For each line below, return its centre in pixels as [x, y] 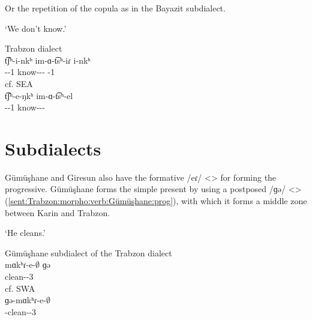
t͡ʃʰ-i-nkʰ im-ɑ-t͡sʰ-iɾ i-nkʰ [48, 60]
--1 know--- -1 [30, 72]
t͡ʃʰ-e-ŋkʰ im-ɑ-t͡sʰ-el [39, 95]
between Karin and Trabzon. [58, 212]
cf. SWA [20, 288]
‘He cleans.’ [25, 233]
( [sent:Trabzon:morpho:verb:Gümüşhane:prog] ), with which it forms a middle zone [156, 201]
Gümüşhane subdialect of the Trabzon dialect [88, 252]
